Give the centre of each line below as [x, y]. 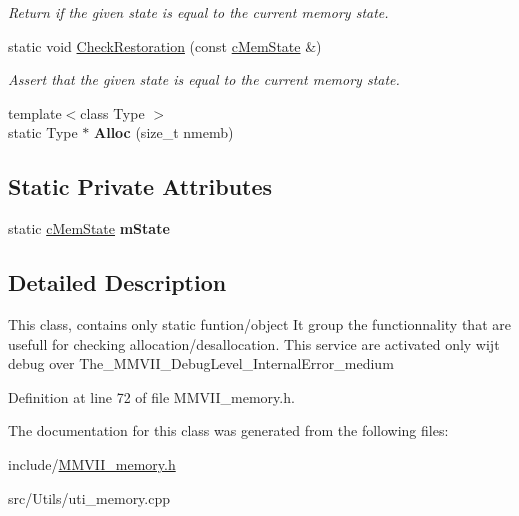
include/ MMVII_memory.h [92, 463]
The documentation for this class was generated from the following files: [228, 430]
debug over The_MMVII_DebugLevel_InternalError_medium [201, 363]
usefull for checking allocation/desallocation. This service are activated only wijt [254, 343]
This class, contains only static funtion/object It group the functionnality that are [259, 323]
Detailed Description [117, 282]
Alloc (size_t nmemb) [164, 132]
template [35, 112]
